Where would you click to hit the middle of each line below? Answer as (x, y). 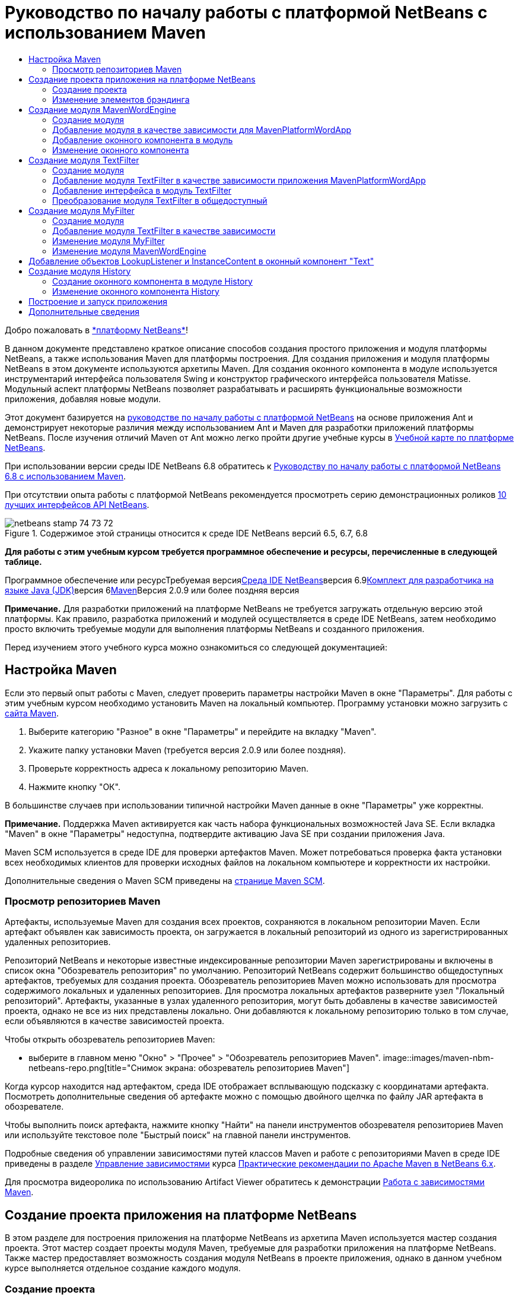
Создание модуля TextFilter (84, 160)
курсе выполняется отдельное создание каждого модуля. (123, 1268)
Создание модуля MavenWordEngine (102, 109)
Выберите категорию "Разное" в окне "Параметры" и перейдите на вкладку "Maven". (203, 731)
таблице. (23, 561)
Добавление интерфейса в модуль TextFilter (142, 190)
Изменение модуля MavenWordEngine (129, 251)
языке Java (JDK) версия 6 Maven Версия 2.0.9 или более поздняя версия (152, 590)
